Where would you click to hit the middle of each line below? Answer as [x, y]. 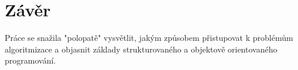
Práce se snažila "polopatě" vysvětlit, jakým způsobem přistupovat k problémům [149, 38]
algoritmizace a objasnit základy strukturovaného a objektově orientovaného [141, 49]
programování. [30, 60]
